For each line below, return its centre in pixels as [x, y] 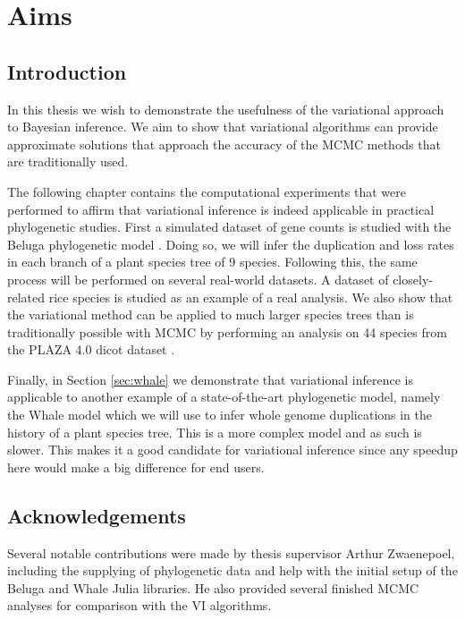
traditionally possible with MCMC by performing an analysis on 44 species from [227, 331]
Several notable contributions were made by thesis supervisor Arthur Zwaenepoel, [231, 552]
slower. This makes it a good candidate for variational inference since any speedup [232, 450]
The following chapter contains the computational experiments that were [207, 191]
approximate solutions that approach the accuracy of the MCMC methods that [224, 144]
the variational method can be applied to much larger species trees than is [211, 314]
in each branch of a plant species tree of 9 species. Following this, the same [212, 262]
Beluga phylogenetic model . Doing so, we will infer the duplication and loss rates [231, 244]
